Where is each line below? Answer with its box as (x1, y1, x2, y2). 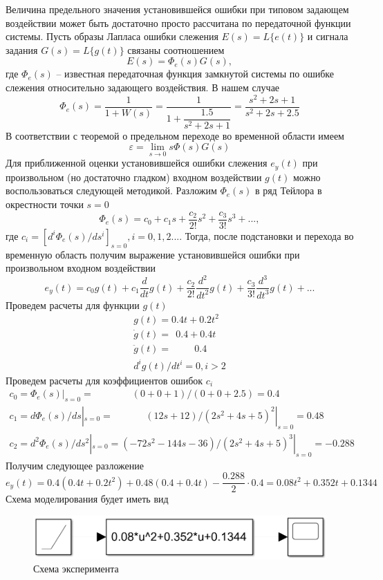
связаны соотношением (127, 42, 225, 57)
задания (6, 42, 38, 57)
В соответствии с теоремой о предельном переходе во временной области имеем (6, 128, 344, 142)
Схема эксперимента (33, 561, 119, 576)
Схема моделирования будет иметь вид (6, 492, 169, 506)
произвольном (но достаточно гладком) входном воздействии (6, 169, 262, 184)
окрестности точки (6, 197, 84, 212)
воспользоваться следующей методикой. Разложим (6, 183, 217, 198)
